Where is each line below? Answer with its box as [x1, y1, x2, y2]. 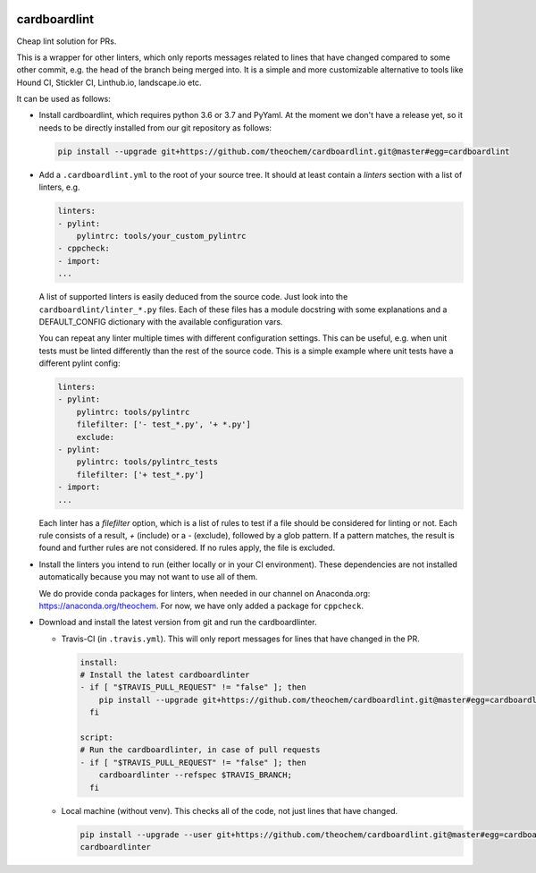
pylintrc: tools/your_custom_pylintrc [76, 231, 247, 241]
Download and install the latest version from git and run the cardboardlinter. [38, 617, 317, 628]
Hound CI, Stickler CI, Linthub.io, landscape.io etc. [16, 77, 202, 88]
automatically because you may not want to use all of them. [38, 572, 258, 582]
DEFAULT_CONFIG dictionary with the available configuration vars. [38, 316, 283, 326]
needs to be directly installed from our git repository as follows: [38, 122, 272, 133]
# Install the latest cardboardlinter [80, 670, 250, 680]
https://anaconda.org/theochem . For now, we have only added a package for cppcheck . [38, 600, 364, 611]
